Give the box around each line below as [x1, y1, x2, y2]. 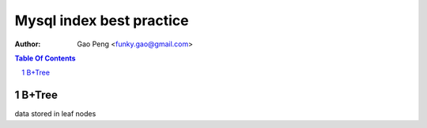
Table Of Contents [14, 53, 76, 63]
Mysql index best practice [14, 12, 189, 29]
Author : [14, 39, 41, 49]
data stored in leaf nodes [14, 109, 96, 119]
